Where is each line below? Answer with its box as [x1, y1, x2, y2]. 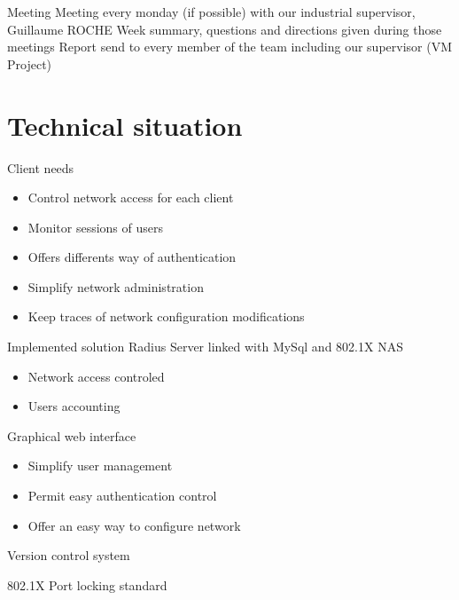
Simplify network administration [27, 277, 204, 296]
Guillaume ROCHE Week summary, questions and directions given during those [7, 20, 442, 38]
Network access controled [27, 367, 165, 385]
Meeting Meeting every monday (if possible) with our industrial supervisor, [7, 3, 416, 20]
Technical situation [7, 107, 243, 143]
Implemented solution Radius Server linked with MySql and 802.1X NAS [7, 337, 403, 356]
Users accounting [27, 397, 121, 415]
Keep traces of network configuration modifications [27, 307, 305, 326]
